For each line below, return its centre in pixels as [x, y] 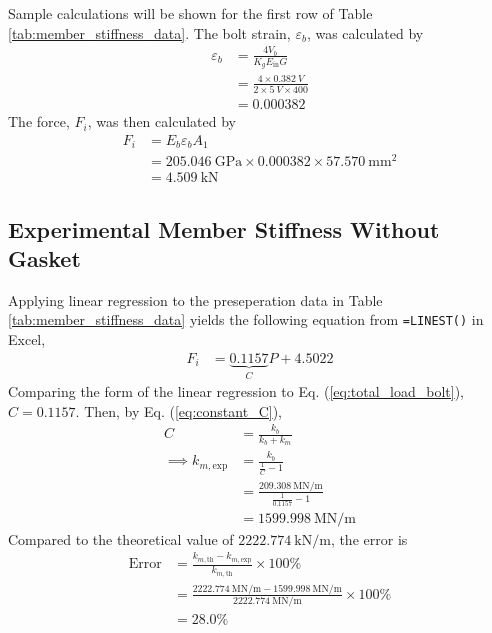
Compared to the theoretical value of [121, 538]
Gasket [44, 258]
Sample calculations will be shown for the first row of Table [190, 13]
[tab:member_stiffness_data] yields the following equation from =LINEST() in [246, 319]
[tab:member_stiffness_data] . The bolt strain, [149, 32]
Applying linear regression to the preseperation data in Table [195, 299]
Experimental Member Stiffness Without [224, 228]
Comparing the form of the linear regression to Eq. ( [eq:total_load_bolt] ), [236, 391]
